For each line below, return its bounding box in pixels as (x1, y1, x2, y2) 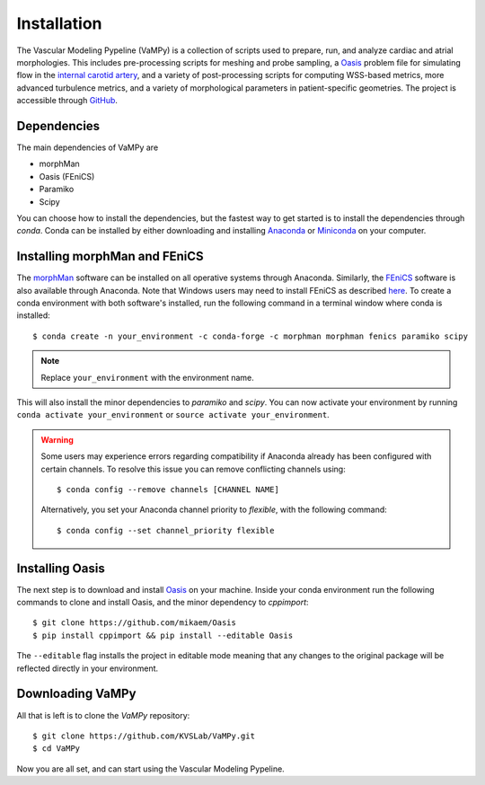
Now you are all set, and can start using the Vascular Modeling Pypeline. (16, 763, 285, 774)
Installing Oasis (16, 560, 105, 576)
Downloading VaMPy (16, 686, 137, 701)
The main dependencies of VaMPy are (16, 142, 159, 153)
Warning (40, 434, 74, 445)
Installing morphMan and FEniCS (16, 249, 204, 264)
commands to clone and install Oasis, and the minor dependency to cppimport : (16, 597, 309, 608)
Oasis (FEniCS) (39, 171, 95, 181)
